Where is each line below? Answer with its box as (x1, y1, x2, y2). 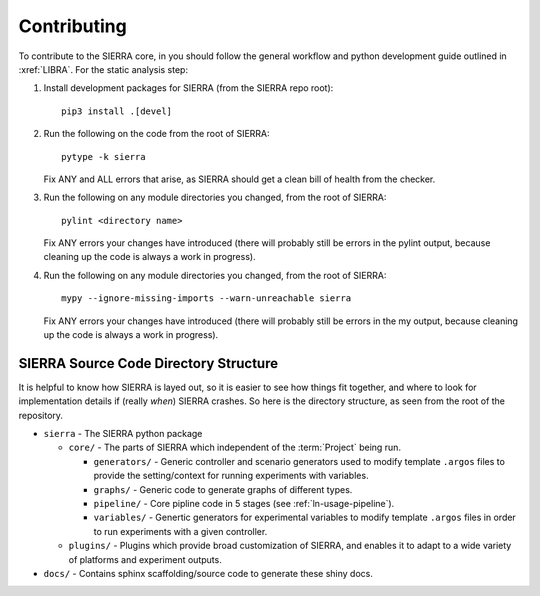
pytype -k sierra (61, 151, 146, 162)
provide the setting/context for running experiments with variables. (93, 470, 369, 482)
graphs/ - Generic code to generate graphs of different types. (93, 483, 353, 495)
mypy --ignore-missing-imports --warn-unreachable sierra (61, 293, 352, 304)
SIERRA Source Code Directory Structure (18, 355, 279, 372)
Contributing (18, 15, 127, 37)
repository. (18, 409, 64, 421)
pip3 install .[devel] (61, 105, 173, 117)
